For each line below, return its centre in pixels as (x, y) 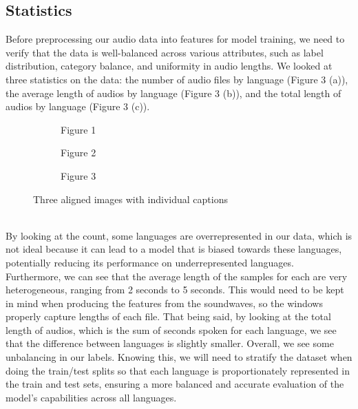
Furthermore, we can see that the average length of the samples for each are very (177, 276)
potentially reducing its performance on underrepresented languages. (150, 262)
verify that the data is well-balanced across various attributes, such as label (165, 52)
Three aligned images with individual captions (130, 199)
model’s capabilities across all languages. (91, 397)
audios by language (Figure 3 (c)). (78, 106)
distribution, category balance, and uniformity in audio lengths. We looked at (169, 66)
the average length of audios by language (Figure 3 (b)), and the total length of (173, 93)
